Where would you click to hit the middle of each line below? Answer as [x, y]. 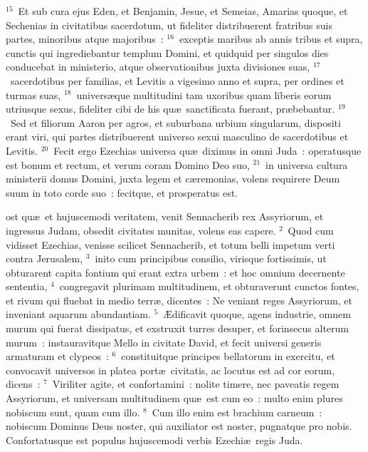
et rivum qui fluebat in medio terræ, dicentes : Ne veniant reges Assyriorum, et [179, 300]
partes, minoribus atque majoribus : [85, 39]
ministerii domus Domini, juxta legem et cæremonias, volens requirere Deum [173, 179]
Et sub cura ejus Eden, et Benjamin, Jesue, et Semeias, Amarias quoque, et [183, 11]
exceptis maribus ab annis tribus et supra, [271, 39]
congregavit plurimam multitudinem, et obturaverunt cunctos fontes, [209, 286]
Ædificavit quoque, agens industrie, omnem [257, 314]
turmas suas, [33, 94]
